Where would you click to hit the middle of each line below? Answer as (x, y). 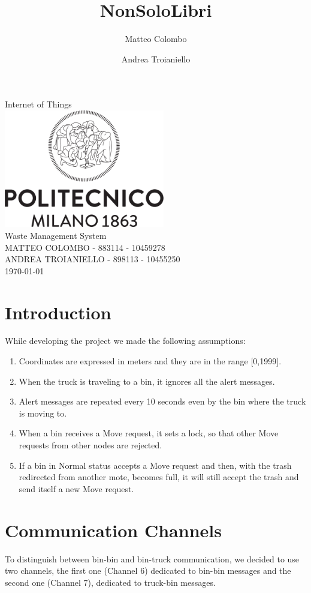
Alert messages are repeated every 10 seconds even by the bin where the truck (162, 401)
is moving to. (43, 413)
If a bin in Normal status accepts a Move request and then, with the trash (155, 465)
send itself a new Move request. (76, 488)
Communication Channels (113, 530)
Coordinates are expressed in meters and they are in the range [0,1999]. (150, 361)
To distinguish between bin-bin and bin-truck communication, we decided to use (152, 558)
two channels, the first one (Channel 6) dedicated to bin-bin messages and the (148, 570)
